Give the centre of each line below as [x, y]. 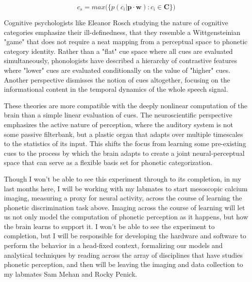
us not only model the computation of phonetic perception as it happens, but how [126, 217]
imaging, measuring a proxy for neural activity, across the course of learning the [123, 198]
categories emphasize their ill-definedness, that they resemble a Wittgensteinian [122, 32]
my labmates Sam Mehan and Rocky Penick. [71, 274]
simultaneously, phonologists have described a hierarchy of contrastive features [121, 60]
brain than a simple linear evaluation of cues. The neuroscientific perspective [118, 115]
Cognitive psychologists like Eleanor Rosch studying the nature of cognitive [116, 22]
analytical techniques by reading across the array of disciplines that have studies [123, 255]
